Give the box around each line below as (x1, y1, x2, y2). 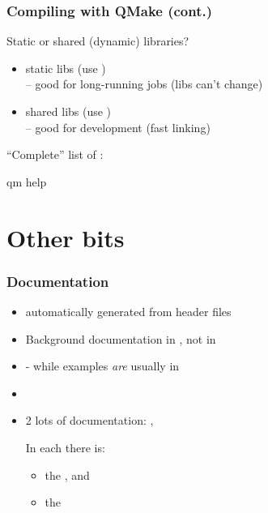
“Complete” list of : (6, 146, 104, 163)
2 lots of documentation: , (25, 412, 154, 429)
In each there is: (25, 438, 105, 455)
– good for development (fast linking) (25, 118, 211, 135)
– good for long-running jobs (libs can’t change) (25, 75, 263, 92)
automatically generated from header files (25, 302, 232, 319)
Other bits (6, 220, 125, 254)
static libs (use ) (25, 59, 106, 76)
